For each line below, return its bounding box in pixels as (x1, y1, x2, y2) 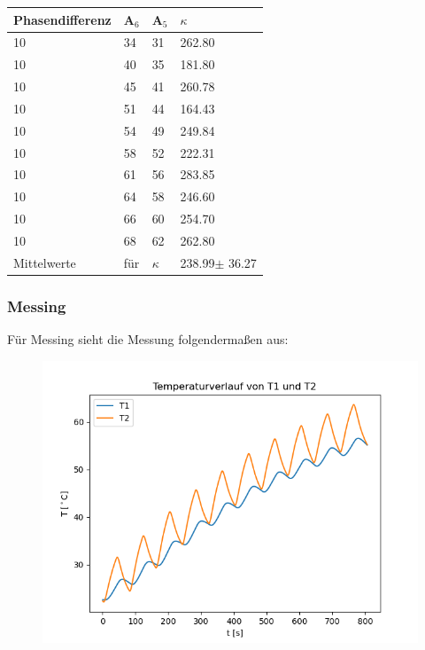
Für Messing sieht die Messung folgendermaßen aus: (7, 330, 289, 348)
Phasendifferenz (13, 10, 112, 28)
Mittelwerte (13, 253, 76, 271)
